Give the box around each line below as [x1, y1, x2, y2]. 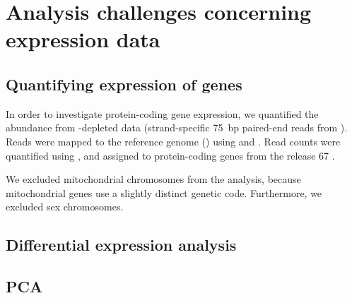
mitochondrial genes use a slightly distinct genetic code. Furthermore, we [6, 185, 322, 200]
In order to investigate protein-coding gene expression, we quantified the [6, 106, 319, 121]
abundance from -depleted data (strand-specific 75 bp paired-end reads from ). [6, 120, 348, 135]
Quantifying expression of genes [6, 73, 242, 95]
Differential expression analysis [6, 234, 237, 256]
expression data [6, 25, 160, 54]
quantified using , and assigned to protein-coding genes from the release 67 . [6, 148, 335, 162]
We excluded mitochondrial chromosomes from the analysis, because [6, 172, 301, 186]
